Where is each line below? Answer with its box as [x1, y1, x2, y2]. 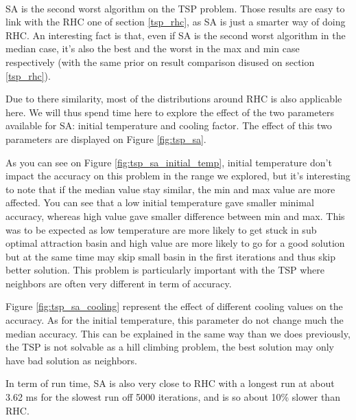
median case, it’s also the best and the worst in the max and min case [5, 41, 300, 56]
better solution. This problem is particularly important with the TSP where [5, 263, 325, 277]
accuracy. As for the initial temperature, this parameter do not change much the [5, 313, 344, 327]
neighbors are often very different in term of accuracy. [5, 276, 232, 290]
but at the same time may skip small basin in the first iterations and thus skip [5, 249, 335, 263]
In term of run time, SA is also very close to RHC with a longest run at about [5, 376, 335, 390]
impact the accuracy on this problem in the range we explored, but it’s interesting [5, 168, 351, 183]
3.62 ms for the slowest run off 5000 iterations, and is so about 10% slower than [5, 390, 340, 404]
